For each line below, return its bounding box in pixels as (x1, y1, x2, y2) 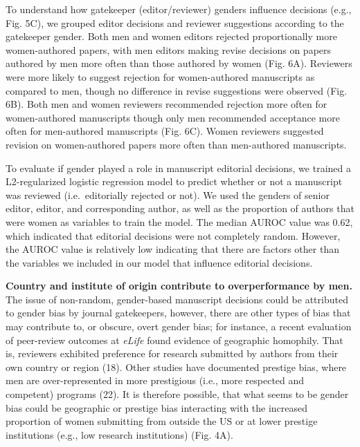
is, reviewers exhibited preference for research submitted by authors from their (6, 346, 339, 361)
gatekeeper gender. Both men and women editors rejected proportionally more (6, 29, 337, 44)
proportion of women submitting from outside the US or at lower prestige (6, 414, 318, 428)
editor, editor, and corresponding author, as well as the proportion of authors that (6, 201, 354, 216)
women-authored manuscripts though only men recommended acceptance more (6, 110, 340, 124)
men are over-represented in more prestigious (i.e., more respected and (6, 373, 305, 388)
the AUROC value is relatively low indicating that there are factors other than (6, 242, 339, 256)
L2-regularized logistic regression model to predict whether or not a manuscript (6, 174, 343, 189)
